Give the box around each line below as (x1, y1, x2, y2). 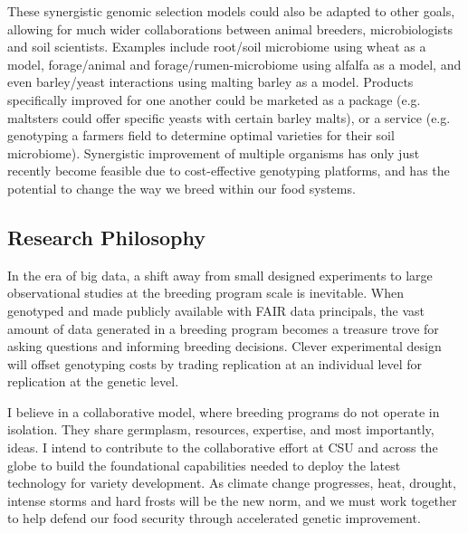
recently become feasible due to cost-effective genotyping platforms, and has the (7, 161, 450, 180)
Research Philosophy (7, 223, 205, 251)
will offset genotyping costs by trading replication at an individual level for (7, 354, 423, 373)
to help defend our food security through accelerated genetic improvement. (7, 509, 421, 528)
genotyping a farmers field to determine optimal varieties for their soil (7, 126, 395, 145)
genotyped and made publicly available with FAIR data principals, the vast (7, 300, 425, 319)
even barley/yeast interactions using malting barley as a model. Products (7, 72, 414, 91)
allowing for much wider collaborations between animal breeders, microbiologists (7, 19, 454, 38)
